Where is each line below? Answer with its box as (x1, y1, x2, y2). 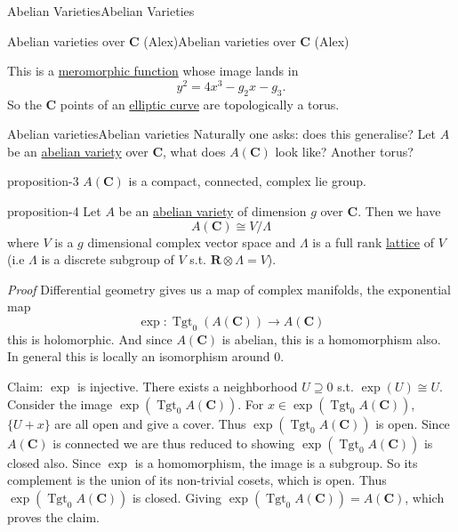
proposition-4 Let (7, 202, 101, 221)
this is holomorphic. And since (7, 329, 173, 348)
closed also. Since (7, 453, 101, 472)
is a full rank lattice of (312, 232, 434, 251)
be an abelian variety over (7, 141, 149, 160)
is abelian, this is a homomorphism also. (221, 329, 441, 348)
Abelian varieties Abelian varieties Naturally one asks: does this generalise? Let (7, 125, 436, 143)
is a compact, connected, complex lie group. (128, 172, 366, 190)
